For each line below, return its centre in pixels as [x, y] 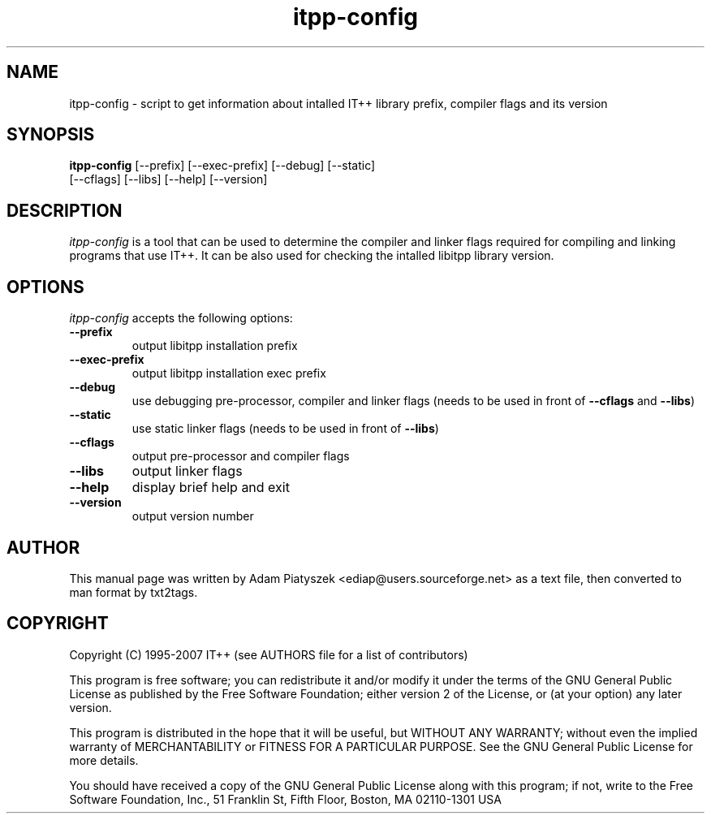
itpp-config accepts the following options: [181, 318]
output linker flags [187, 471]
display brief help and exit [211, 488]
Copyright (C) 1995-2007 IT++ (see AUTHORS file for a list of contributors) [269, 654]
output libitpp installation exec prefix [229, 373]
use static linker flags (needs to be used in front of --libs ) [285, 429]
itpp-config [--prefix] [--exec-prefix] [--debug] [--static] [222, 166]
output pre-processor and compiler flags [241, 456]
